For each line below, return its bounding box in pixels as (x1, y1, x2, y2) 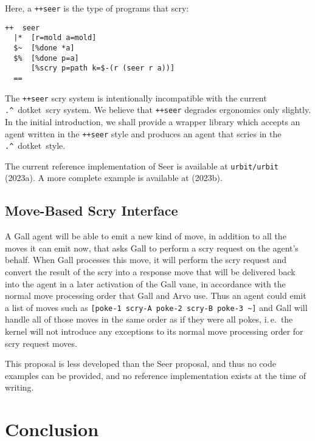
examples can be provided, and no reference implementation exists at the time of (5, 369, 306, 381)
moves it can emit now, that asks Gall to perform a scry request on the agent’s (5, 241, 299, 254)
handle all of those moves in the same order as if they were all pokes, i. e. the (5, 313, 293, 326)
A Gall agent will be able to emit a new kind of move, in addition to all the (5, 230, 286, 242)
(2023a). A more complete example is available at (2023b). (5, 171, 223, 184)
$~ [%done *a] (13, 43, 75, 52)
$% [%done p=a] (13, 53, 79, 63)
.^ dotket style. (5, 139, 66, 152)
